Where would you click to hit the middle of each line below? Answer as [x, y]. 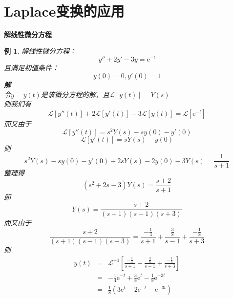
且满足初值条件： [31, 68]
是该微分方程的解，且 [75, 94]
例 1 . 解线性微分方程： [40, 51]
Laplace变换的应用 [64, 11]
